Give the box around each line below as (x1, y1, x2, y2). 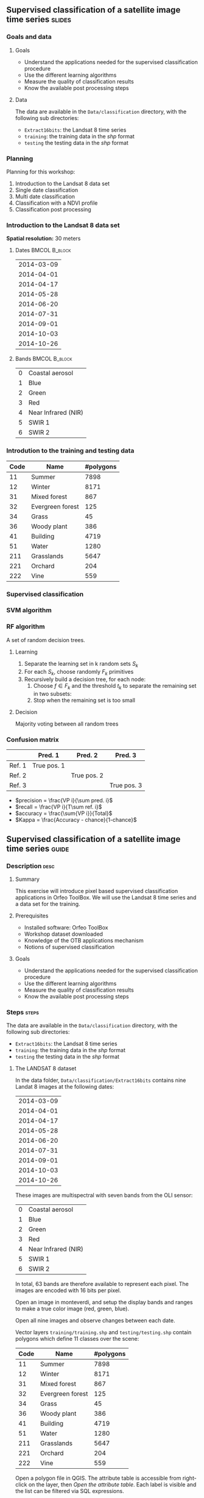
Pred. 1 (38, 751, 60, 760)
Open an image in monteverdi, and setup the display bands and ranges (15, 1299, 193, 1306)
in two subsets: (33, 690, 72, 698)
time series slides (6, 15, 72, 25)
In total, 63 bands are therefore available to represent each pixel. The (15, 1281, 189, 1288)
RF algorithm (6, 623, 45, 631)
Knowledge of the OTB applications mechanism (24, 937, 144, 944)
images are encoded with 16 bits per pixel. (15, 1287, 121, 1294)
